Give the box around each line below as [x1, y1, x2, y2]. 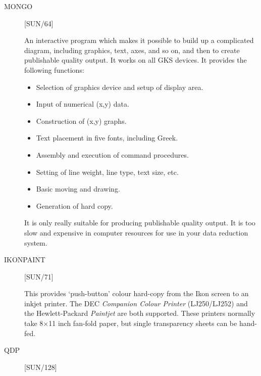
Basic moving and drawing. [36, 183, 120, 194]
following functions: [24, 64, 84, 75]
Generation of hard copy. [36, 200, 113, 211]
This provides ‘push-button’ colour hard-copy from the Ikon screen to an [24, 288, 249, 299]
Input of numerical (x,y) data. [36, 99, 129, 109]
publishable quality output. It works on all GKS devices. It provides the [24, 55, 247, 65]
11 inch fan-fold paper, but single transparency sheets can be [48, 318, 237, 328]
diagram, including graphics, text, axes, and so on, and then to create [24, 44, 240, 55]
